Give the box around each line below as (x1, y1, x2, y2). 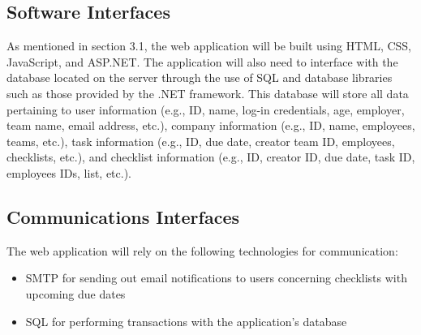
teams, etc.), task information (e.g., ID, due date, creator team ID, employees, (6, 132, 395, 149)
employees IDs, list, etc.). (6, 164, 131, 181)
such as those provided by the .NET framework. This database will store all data (6, 84, 409, 101)
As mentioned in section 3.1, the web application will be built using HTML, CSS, (6, 37, 411, 54)
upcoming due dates (25, 285, 126, 302)
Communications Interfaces (6, 204, 240, 229)
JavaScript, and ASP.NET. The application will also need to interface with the (6, 53, 398, 70)
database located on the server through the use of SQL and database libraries (6, 69, 393, 86)
